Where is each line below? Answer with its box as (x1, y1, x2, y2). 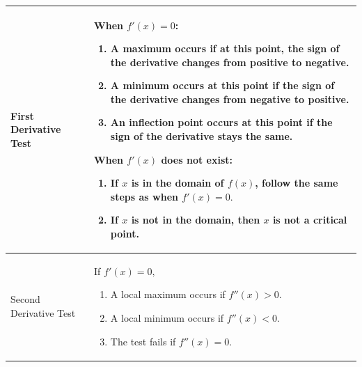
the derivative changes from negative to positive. (110, 91, 349, 106)
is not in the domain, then (131, 212, 260, 227)
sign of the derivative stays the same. (110, 129, 293, 143)
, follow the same (255, 175, 338, 190)
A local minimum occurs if (110, 311, 224, 325)
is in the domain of (131, 175, 224, 190)
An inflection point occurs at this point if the (110, 115, 333, 130)
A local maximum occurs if (110, 287, 226, 302)
